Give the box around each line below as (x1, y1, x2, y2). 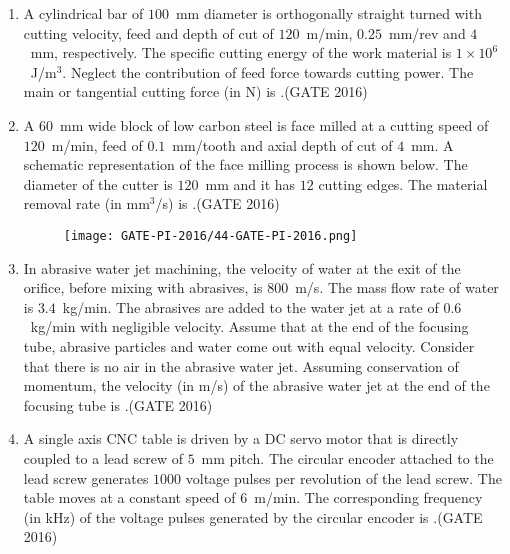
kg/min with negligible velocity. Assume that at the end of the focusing (30, 316, 469, 337)
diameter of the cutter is (23, 173, 173, 194)
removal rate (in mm (23, 193, 150, 214)
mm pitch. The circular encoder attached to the (201, 447, 494, 468)
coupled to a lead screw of (23, 447, 183, 468)
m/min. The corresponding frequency (254, 487, 483, 508)
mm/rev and (389, 22, 466, 43)
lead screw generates (23, 467, 149, 488)
